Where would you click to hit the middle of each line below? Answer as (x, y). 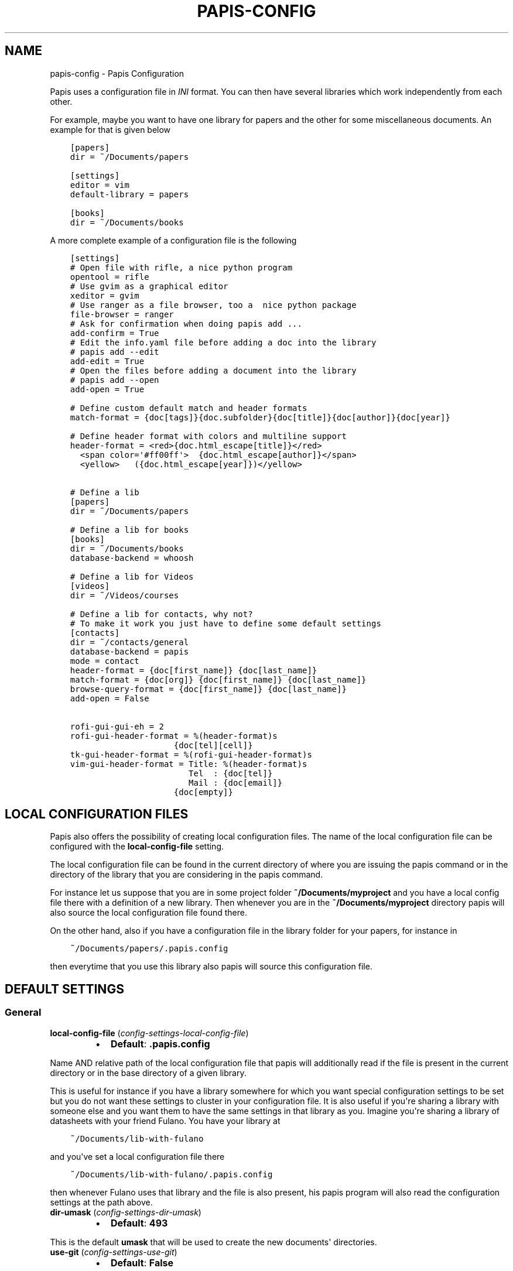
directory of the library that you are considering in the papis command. (187, 875)
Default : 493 (139, 1223)
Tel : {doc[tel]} (231, 773)
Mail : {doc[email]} (236, 782)
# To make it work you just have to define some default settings (225, 623)
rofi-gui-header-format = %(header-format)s (174, 736)
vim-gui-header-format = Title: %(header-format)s (189, 764)
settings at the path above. (101, 1202)
